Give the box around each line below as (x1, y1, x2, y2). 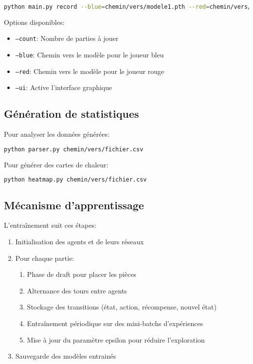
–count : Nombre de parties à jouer (15, 33, 119, 43)
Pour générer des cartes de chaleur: (4, 159, 108, 169)
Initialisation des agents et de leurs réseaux (15, 237, 144, 247)
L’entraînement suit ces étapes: (4, 220, 96, 230)
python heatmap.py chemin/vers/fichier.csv (4, 176, 147, 183)
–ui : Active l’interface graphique (15, 82, 112, 92)
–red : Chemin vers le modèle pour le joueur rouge (15, 66, 164, 76)
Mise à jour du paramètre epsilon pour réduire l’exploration (27, 334, 205, 345)
